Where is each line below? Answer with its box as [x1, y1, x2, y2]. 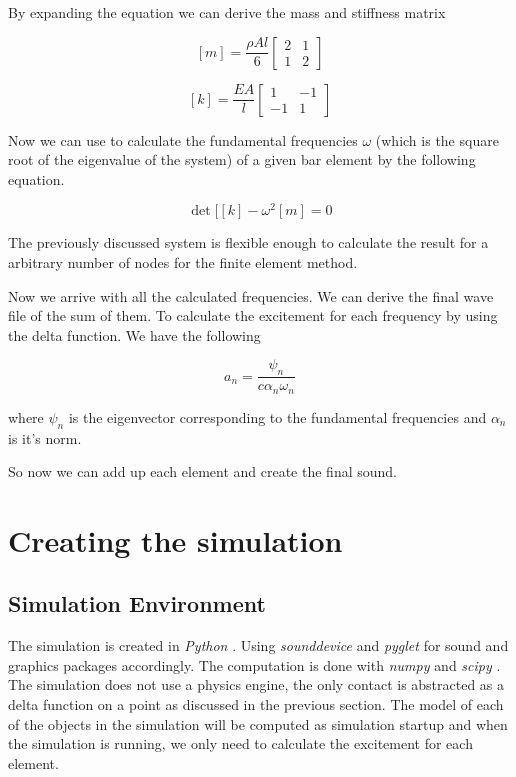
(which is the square [375, 129, 499, 150]
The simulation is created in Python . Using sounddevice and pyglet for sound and [8, 635, 509, 656]
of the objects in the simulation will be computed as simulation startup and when [8, 713, 508, 734]
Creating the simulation [8, 519, 343, 560]
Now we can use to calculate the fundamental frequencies [8, 129, 358, 150]
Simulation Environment [8, 588, 266, 619]
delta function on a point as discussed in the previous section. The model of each [8, 694, 504, 715]
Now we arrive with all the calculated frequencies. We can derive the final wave [8, 285, 494, 306]
